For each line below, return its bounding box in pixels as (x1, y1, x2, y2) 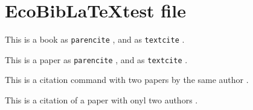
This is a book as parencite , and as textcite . (5, 33, 185, 46)
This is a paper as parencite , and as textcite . (5, 53, 188, 66)
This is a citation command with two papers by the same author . (5, 73, 249, 86)
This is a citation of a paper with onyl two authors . (5, 94, 198, 106)
